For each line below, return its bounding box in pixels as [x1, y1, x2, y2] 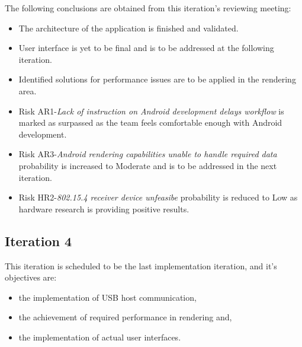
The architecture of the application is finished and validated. [18, 21, 239, 34]
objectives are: [5, 271, 57, 284]
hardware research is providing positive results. [18, 202, 189, 215]
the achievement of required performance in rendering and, [18, 311, 232, 323]
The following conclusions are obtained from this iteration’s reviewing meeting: [5, 2, 291, 14]
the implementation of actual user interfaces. [18, 330, 181, 343]
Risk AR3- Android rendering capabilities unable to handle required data [18, 148, 277, 160]
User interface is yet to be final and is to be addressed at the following [18, 42, 274, 54]
